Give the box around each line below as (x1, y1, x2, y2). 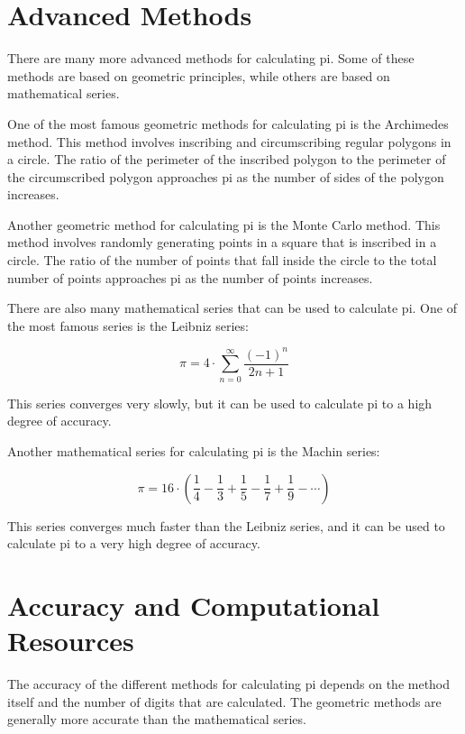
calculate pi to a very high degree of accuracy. (7, 534, 260, 553)
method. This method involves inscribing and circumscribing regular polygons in (7, 132, 451, 151)
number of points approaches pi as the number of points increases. (7, 268, 373, 287)
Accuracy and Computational (7, 586, 380, 623)
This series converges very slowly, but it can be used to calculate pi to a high (7, 393, 433, 412)
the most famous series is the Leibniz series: (7, 316, 249, 335)
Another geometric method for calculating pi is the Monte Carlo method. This (7, 215, 441, 234)
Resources (7, 622, 134, 659)
